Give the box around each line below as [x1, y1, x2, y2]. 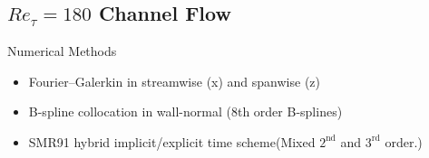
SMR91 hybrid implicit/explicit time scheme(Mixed [28, 132, 316, 151]
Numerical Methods [7, 42, 117, 60]
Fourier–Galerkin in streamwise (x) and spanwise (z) [28, 71, 320, 90]
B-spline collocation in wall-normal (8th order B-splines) [28, 102, 343, 121]
